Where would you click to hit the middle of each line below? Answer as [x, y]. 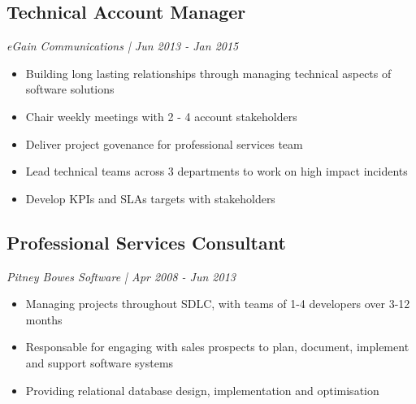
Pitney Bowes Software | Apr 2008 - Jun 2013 [121, 276]
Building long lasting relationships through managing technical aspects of [208, 73]
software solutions [70, 89]
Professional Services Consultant [146, 242]
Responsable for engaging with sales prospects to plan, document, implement [217, 347]
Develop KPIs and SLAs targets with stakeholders [150, 198]
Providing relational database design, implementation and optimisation [202, 390]
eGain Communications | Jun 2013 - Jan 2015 [123, 46]
